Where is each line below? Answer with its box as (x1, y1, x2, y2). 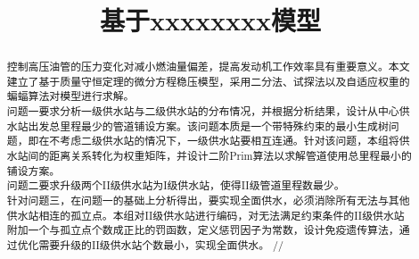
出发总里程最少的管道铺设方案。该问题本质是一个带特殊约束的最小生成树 (28, 118, 389, 133)
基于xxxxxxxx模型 (100, 2, 321, 38)
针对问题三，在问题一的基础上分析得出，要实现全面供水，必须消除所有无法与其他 (6, 193, 410, 208)
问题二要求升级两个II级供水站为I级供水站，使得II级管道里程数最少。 (6, 178, 345, 193)
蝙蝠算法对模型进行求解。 (6, 88, 135, 104)
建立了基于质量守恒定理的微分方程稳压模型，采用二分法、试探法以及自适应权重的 (6, 73, 410, 88)
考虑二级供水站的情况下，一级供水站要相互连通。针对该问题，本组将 (60, 133, 399, 148)
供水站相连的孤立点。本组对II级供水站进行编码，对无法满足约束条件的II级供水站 (6, 207, 405, 222)
